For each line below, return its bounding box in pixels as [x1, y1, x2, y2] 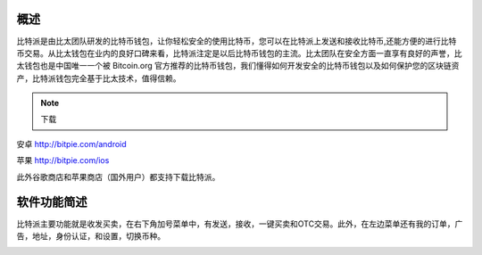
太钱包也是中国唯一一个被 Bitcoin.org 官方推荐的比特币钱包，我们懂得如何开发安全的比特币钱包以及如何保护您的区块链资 [16, 61, 460, 71]
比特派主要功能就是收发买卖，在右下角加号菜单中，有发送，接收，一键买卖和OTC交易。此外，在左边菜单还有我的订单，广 [16, 218, 463, 229]
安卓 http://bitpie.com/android [16, 138, 127, 149]
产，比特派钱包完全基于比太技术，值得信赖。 [16, 72, 181, 84]
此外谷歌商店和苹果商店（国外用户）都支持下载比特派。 [16, 171, 220, 182]
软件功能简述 [16, 194, 87, 210]
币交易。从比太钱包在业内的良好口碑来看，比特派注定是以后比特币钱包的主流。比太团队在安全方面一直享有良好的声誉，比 [16, 47, 462, 58]
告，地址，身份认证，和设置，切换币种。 [16, 230, 165, 241]
